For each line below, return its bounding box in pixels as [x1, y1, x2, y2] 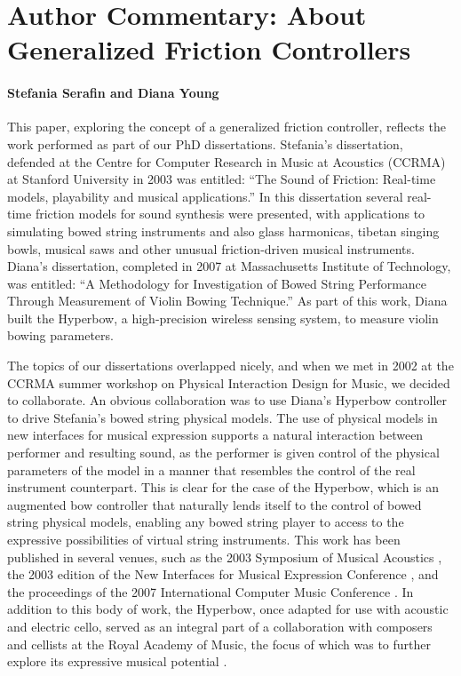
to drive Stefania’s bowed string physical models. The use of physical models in [7, 408, 438, 426]
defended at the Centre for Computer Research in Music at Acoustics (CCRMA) [7, 152, 446, 171]
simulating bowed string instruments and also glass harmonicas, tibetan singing [7, 221, 440, 240]
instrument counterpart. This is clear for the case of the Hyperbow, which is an [7, 478, 439, 497]
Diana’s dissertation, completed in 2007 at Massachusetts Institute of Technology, [7, 257, 451, 275]
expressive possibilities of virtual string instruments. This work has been [7, 530, 401, 549]
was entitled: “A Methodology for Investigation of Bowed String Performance [7, 274, 427, 292]
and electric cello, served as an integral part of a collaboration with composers [7, 616, 433, 635]
